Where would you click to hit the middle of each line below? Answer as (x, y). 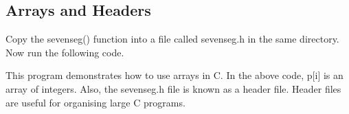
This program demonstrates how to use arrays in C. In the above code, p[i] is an (174, 75)
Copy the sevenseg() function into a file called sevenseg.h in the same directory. (172, 39)
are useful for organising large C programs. (95, 102)
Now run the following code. (65, 52)
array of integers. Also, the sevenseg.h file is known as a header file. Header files (173, 88)
